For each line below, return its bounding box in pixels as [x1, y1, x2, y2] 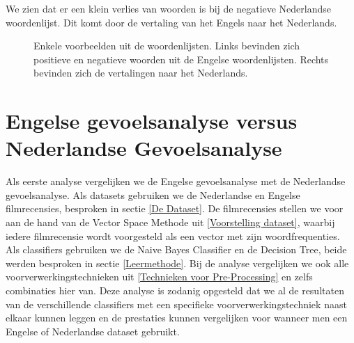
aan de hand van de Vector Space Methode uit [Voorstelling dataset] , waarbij [6, 215, 335, 230]
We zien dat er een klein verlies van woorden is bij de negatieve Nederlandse [6, 1, 332, 15]
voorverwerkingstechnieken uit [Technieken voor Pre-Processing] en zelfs [6, 269, 313, 284]
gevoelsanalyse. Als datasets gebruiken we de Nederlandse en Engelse [6, 187, 300, 202]
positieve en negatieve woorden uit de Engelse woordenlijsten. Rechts [33, 51, 329, 66]
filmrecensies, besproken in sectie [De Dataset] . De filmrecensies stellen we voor [6, 201, 344, 216]
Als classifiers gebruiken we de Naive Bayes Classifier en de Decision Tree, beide [6, 242, 347, 257]
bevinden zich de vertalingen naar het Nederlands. [33, 65, 248, 80]
